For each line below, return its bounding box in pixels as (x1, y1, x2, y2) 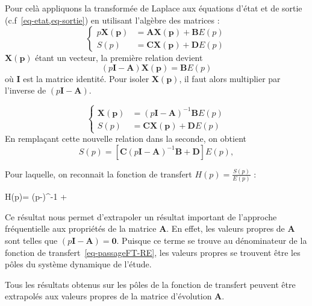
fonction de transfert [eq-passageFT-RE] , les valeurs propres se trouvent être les (5, 246, 301, 258)
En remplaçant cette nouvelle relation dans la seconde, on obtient (5, 132, 246, 145)
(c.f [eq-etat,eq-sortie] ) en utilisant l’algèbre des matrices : (5, 13, 220, 26)
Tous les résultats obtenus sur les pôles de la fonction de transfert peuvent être (5, 278, 296, 290)
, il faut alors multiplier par (179, 72, 281, 84)
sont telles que (5, 234, 58, 247)
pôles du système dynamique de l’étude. (5, 258, 152, 270)
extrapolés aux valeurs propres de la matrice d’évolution (5, 290, 212, 302)
